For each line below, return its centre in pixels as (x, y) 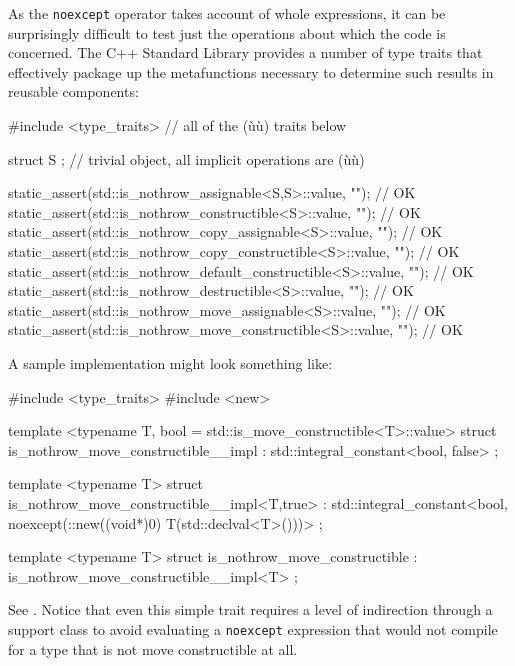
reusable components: (73, 91)
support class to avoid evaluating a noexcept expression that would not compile (253, 628)
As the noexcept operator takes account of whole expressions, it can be (227, 13)
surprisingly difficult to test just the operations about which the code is (227, 32)
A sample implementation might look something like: (170, 362)
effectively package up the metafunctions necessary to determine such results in (251, 71)
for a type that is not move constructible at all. (153, 648)
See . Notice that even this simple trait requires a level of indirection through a (250, 609)
